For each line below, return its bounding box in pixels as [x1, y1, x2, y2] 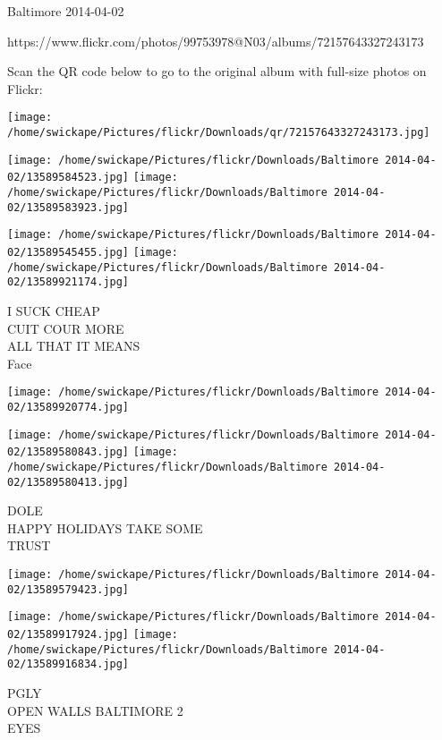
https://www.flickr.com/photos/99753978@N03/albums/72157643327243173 [7, 31, 424, 50]
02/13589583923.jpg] [7, 200, 130, 214]
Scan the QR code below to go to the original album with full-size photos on [7, 62, 427, 81]
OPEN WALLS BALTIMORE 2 [7, 701, 183, 719]
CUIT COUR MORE [7, 319, 124, 337]
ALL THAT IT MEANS [7, 336, 140, 355]
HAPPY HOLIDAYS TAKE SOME [7, 518, 203, 537]
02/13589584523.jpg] [7, 171, 130, 184]
